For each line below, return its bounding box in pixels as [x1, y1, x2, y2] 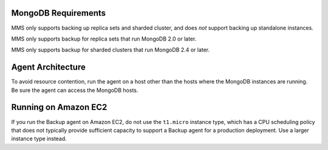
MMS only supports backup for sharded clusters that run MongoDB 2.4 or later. [11, 46, 210, 54]
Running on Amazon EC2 [11, 102, 108, 112]
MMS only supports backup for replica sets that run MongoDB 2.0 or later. [11, 35, 197, 42]
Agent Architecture [11, 62, 86, 73]
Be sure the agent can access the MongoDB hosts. [11, 86, 138, 94]
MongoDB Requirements [11, 8, 106, 18]
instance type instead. [11, 135, 67, 142]
